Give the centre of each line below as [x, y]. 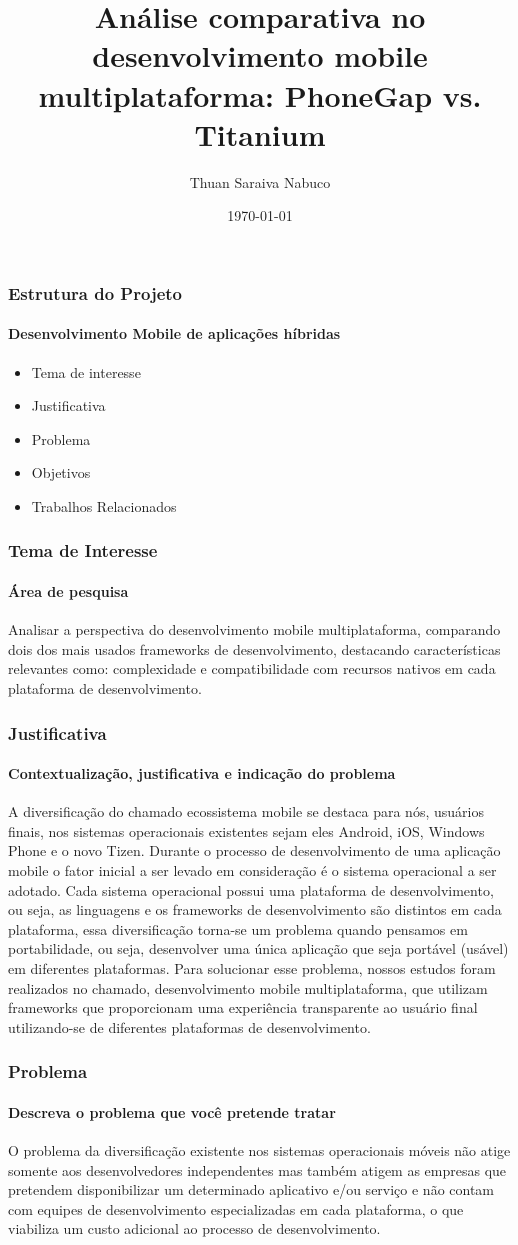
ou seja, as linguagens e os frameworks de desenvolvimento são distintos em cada [255, 909]
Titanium [260, 133]
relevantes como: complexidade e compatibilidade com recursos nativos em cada [252, 668]
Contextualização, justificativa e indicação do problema [202, 773]
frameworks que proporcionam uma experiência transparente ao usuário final [243, 1007]
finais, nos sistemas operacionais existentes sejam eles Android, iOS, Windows [246, 830]
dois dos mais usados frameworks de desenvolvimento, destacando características [254, 648]
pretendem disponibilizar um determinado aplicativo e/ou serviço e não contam [251, 1189]
